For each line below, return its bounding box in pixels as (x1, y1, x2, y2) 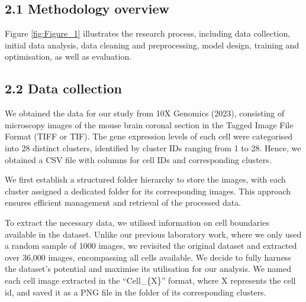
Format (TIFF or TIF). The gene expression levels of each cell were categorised (5, 130, 293, 142)
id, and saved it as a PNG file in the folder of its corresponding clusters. (5, 285, 266, 298)
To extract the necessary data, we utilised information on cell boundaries (5, 216, 269, 228)
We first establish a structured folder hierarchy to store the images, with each (5, 173, 286, 186)
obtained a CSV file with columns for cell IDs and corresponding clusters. (5, 153, 272, 165)
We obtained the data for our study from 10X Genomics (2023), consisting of (5, 107, 285, 119)
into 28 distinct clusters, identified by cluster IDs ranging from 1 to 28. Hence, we (5, 141, 301, 154)
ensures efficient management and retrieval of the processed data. (5, 196, 241, 209)
